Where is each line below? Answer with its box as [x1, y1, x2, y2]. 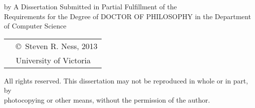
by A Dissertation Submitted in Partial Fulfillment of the [4, 1, 177, 11]
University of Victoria [16, 54, 91, 66]
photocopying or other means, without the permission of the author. [4, 94, 210, 105]
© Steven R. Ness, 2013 [16, 40, 98, 52]
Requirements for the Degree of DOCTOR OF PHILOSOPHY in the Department [4, 11, 251, 21]
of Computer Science [4, 21, 67, 31]
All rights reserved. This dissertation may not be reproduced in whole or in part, [4, 75, 248, 85]
